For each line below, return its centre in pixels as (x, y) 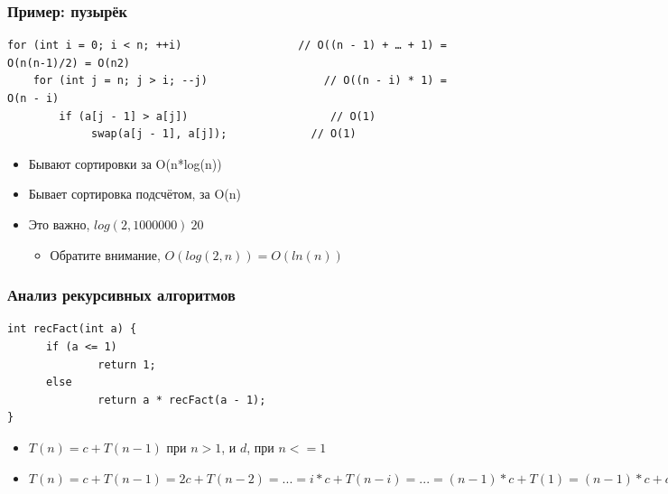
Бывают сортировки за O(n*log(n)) (125, 163)
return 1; (127, 364)
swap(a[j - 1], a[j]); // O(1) (224, 134)
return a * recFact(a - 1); (182, 400)
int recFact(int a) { (72, 329)
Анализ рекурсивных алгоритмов (121, 295)
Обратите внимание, (105, 254)
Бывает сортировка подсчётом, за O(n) (135, 194)
